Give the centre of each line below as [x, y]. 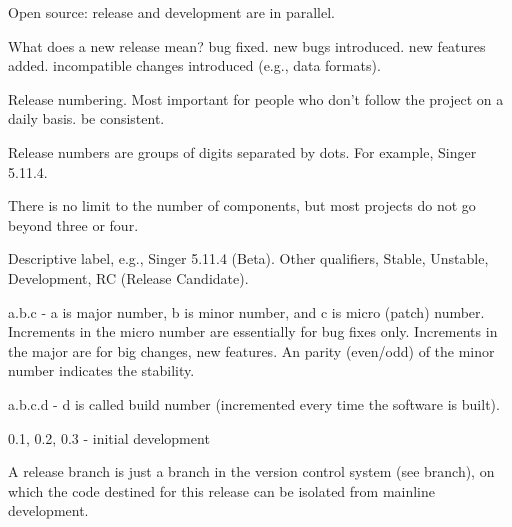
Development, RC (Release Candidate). [128, 277]
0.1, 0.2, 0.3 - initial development [109, 437]
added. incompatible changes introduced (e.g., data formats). [194, 65]
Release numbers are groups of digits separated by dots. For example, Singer [242, 151]
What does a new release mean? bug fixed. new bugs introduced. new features [247, 45]
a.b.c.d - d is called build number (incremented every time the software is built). [254, 403]
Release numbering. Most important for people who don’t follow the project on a [256, 98]
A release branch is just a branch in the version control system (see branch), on [251, 471]
